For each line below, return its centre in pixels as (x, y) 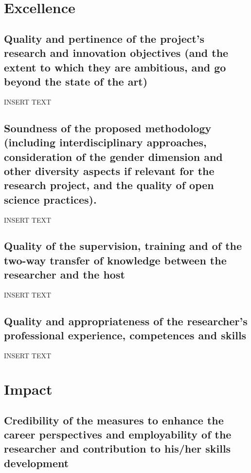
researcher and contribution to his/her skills (117, 448)
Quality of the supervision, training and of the (123, 246)
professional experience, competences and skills (125, 335)
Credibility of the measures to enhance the (114, 420)
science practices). (50, 199)
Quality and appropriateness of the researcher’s (126, 321)
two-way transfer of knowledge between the (115, 260)
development (36, 463)
